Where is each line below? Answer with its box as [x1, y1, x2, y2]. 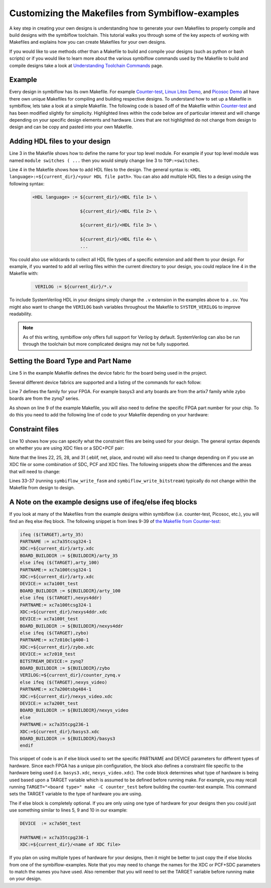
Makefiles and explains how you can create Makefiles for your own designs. [9, 39, 167, 45]
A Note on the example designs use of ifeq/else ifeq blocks [9, 498, 197, 506]
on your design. [9, 875, 42, 882]
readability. [9, 311, 33, 317]
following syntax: [9, 181, 45, 187]
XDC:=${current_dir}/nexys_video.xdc [20, 693, 113, 699]
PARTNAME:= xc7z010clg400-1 [20, 637, 89, 643]
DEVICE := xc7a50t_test [20, 821, 81, 827]
